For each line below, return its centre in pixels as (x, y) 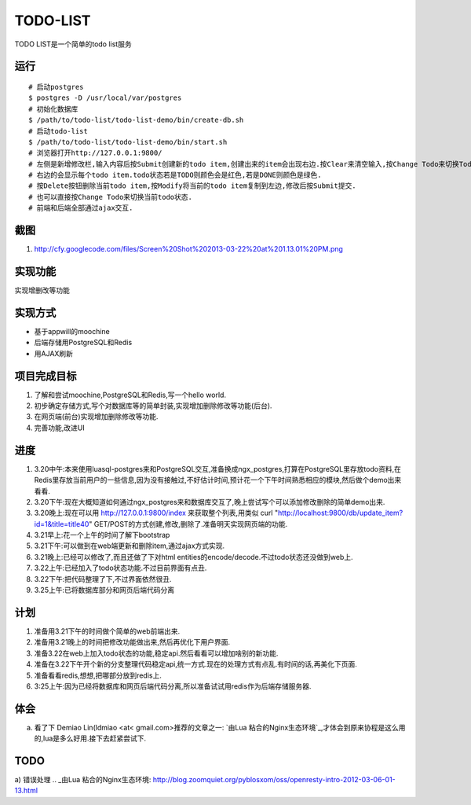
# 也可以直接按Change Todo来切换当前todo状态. (110, 197)
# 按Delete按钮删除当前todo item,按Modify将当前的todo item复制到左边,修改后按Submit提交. (192, 186)
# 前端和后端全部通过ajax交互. (81, 208)
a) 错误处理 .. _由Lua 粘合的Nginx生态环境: (83, 780)
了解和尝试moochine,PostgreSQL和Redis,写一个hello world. (130, 395)
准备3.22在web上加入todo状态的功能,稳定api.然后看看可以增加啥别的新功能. (156, 653)
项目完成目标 (46, 376)
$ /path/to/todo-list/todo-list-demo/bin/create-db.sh (136, 120)
